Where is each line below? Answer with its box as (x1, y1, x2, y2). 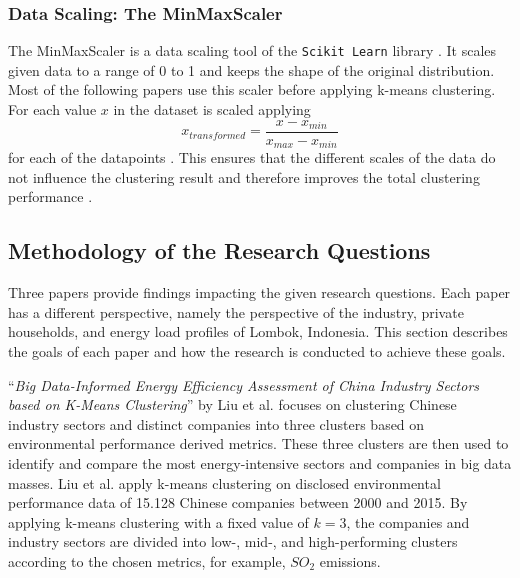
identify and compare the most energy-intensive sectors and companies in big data (8, 452, 512, 473)
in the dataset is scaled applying (113, 99, 311, 120)
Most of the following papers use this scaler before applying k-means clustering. (8, 79, 496, 100)
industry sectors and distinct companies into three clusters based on (8, 413, 425, 434)
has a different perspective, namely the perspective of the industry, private (8, 301, 464, 322)
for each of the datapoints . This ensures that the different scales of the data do (8, 147, 496, 168)
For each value (8, 99, 97, 120)
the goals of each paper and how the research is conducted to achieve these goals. (8, 340, 506, 361)
